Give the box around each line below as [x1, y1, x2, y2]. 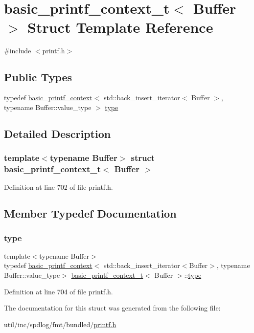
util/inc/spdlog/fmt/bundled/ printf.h [4, 319, 116, 329]
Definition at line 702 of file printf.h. [4, 182, 113, 192]
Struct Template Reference [27, 17, 213, 37]
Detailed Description [4, 126, 111, 141]
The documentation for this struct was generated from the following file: [4, 303, 221, 313]
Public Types [4, 69, 72, 85]
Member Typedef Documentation [4, 206, 177, 221]
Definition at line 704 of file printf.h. [4, 286, 113, 296]
